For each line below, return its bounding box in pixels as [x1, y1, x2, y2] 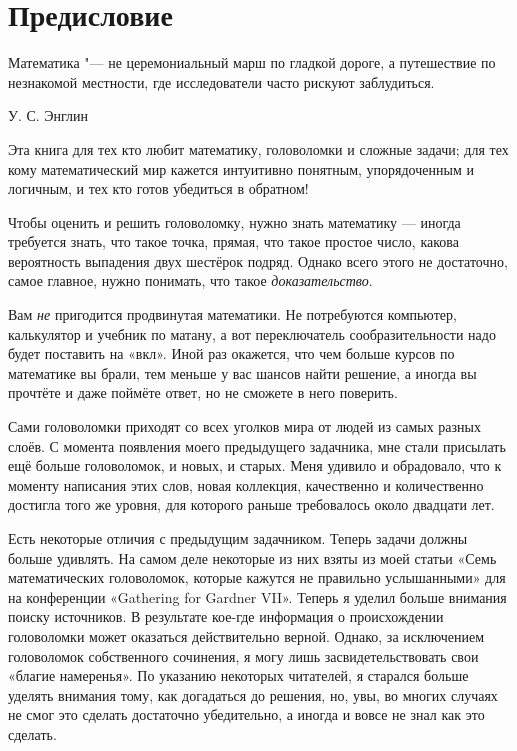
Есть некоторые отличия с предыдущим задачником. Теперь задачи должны [8, 528, 468, 548]
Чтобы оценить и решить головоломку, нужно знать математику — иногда [8, 211, 461, 232]
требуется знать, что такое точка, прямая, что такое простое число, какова [8, 231, 459, 252]
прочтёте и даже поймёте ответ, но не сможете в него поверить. [8, 382, 398, 403]
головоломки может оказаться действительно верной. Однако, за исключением [8, 625, 484, 646]
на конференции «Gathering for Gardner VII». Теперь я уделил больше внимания [8, 586, 507, 607]
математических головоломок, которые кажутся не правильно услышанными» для [8, 567, 506, 588]
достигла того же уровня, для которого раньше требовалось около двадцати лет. [8, 494, 495, 515]
